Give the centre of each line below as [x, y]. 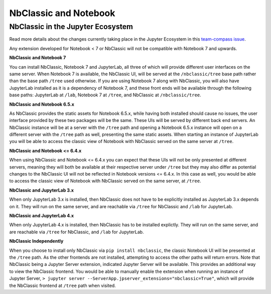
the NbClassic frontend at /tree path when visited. [63, 285]
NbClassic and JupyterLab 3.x [41, 190]
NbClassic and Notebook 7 [38, 58]
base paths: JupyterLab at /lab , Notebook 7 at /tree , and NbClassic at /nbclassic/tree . [105, 95]
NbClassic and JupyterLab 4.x [42, 215]
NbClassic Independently [36, 241]
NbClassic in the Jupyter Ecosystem [71, 27]
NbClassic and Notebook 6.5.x [42, 104]
